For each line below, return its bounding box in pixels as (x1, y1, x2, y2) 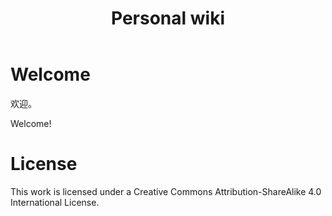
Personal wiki (111, 7, 225, 30)
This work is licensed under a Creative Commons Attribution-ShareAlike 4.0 (10, 185, 322, 197)
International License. (10, 196, 100, 208)
